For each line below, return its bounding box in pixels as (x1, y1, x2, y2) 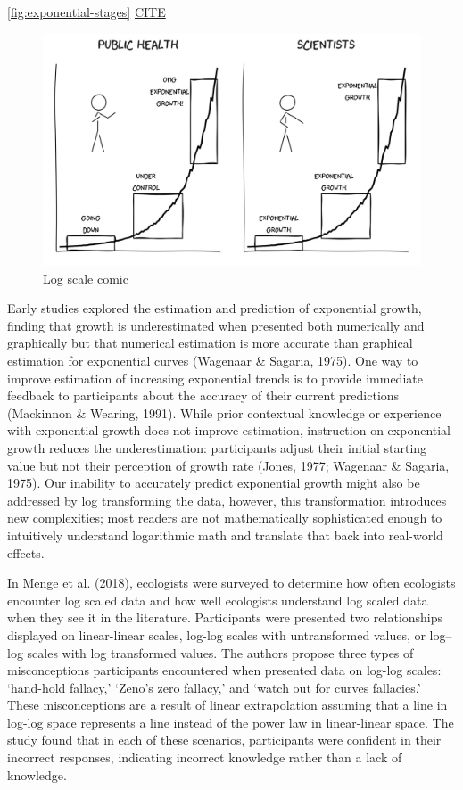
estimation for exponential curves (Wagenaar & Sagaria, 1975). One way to (7, 351, 418, 369)
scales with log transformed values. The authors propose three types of (27, 643, 414, 662)
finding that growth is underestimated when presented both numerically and (7, 316, 425, 334)
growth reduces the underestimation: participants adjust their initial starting (7, 438, 427, 457)
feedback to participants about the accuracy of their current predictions (7, 386, 400, 405)
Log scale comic (43, 268, 128, 287)
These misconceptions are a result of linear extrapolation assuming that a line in (7, 695, 448, 714)
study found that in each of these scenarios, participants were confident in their (7, 730, 442, 749)
